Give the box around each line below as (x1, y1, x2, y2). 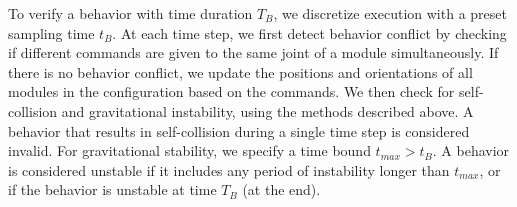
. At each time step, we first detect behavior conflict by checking (112, 22, 507, 43)
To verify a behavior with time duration (8, 3, 253, 23)
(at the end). (242, 179, 321, 200)
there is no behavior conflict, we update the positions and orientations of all (8, 61, 473, 82)
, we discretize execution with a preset (273, 3, 507, 23)
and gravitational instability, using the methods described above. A (61, 100, 474, 121)
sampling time (8, 22, 95, 43)
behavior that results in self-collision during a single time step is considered (8, 120, 470, 141)
